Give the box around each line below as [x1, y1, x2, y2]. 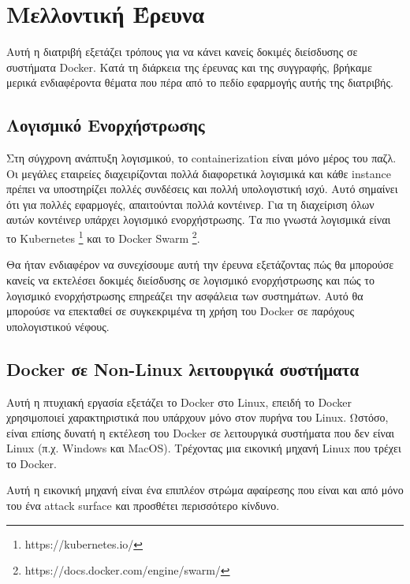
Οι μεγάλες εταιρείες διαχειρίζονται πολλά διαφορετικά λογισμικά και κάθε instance [6, 165, 391, 181]
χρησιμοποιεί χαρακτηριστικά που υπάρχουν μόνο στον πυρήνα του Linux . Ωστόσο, [6, 409, 389, 426]
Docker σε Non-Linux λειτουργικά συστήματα [6, 356, 360, 381]
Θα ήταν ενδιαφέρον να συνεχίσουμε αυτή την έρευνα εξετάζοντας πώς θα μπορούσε [6, 256, 394, 273]
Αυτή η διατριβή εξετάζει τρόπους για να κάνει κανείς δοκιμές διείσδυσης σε [6, 43, 358, 60]
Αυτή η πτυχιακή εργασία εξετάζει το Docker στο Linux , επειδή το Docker [6, 393, 352, 410]
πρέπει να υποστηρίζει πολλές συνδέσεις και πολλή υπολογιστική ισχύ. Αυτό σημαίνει [6, 180, 398, 197]
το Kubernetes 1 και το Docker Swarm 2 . [6, 228, 200, 246]
